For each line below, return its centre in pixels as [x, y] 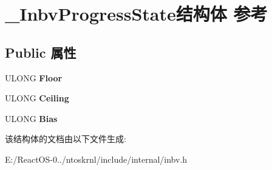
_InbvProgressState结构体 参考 [136, 14]
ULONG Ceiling [37, 98]
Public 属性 [41, 52]
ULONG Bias [31, 118]
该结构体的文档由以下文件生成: [66, 139]
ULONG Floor [34, 77]
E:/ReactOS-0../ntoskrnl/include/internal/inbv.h [96, 159]
